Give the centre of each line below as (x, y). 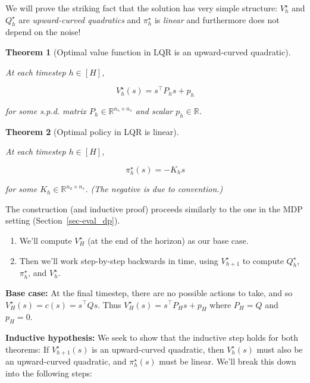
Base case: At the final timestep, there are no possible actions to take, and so (149, 292)
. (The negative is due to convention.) (154, 189)
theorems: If (27, 349)
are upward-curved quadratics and (80, 19)
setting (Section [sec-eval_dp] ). (63, 220)
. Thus (109, 304)
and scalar (154, 111)
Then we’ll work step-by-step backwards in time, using (119, 260)
